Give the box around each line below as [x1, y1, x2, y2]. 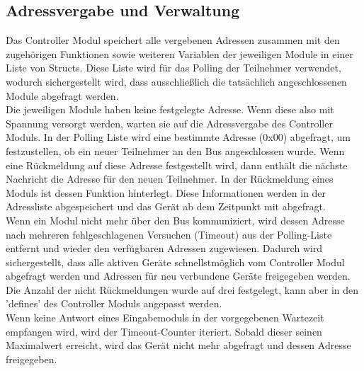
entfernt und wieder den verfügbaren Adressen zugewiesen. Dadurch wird [6, 241, 323, 256]
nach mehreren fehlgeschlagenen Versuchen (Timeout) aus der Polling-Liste [6, 227, 332, 241]
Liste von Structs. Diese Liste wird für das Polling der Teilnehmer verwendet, [6, 60, 341, 75]
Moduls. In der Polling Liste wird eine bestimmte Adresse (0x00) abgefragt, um [6, 130, 351, 144]
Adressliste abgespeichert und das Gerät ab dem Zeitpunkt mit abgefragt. [6, 199, 326, 214]
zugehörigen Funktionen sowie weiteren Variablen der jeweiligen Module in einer [6, 46, 353, 61]
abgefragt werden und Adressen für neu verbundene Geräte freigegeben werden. [6, 268, 351, 283]
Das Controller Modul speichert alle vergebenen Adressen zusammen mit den [6, 33, 340, 47]
